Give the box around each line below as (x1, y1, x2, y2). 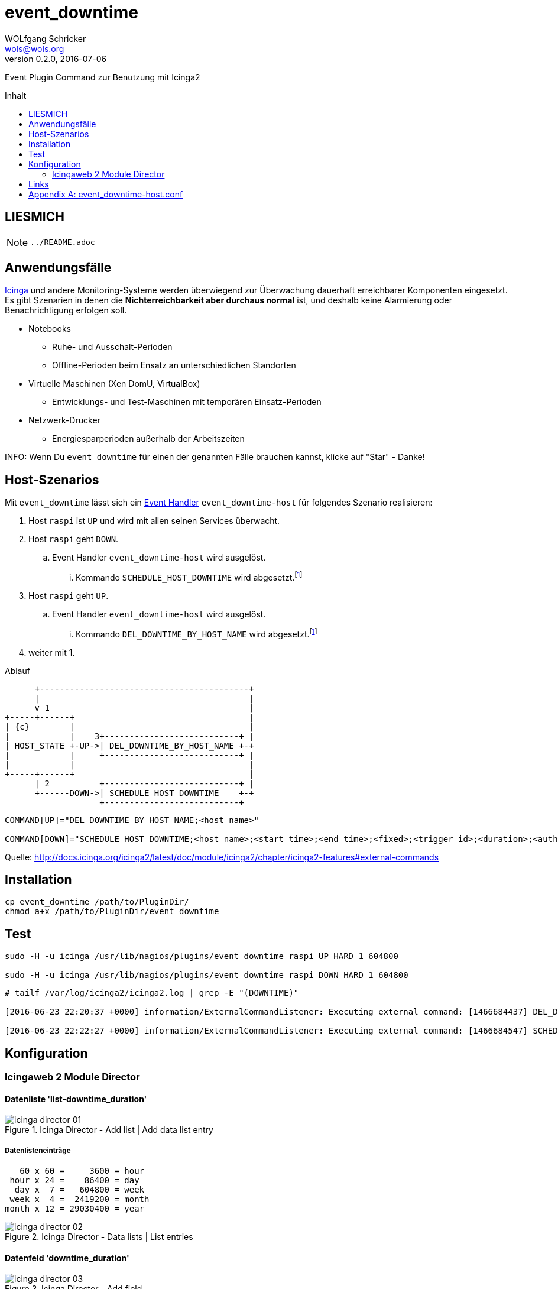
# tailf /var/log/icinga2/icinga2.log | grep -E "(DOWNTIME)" (5, 988, 299, 998)
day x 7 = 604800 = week (14, 1185, 145, 1195)
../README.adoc (30, 238, 95, 247)
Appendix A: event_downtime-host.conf (28, 189, 183, 199)
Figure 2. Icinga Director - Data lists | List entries (5, 1232, 193, 1242)
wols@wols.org (5, 43, 64, 54)
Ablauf (5, 665, 30, 676)
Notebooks (28, 323, 71, 334)
